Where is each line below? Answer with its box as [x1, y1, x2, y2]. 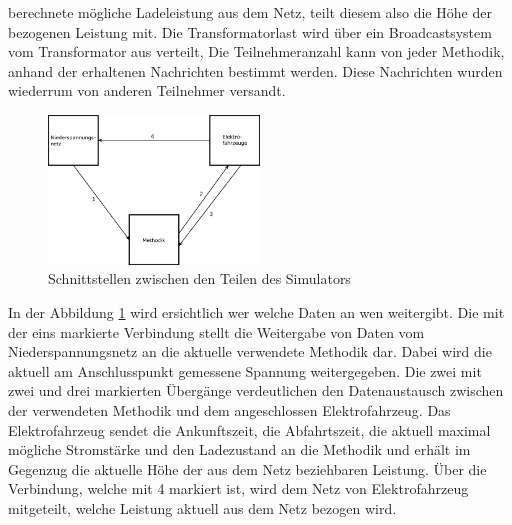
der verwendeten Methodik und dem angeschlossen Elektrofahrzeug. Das [8, 400, 451, 421]
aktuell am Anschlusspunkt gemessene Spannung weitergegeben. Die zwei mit [8, 360, 482, 381]
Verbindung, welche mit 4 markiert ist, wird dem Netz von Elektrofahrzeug [8, 478, 469, 499]
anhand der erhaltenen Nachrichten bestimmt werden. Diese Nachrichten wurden [8, 60, 503, 81]
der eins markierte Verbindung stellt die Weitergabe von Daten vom [8, 321, 425, 342]
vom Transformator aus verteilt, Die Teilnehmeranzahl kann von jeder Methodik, [8, 41, 505, 62]
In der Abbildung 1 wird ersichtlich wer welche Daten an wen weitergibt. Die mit [8, 302, 505, 323]
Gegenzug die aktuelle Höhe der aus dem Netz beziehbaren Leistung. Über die [8, 458, 487, 479]
